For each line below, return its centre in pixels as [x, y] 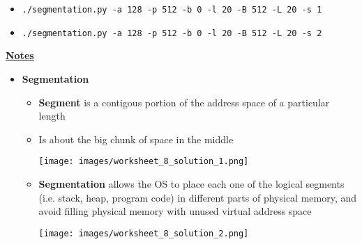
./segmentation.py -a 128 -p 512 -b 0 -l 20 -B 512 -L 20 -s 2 [172, 33]
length [52, 116]
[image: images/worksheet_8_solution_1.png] [144, 162]
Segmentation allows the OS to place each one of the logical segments [191, 183]
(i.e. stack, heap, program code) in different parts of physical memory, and [198, 197]
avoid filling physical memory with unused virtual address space [175, 211]
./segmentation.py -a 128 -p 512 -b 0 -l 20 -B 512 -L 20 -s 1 [172, 10]
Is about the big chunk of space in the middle [136, 139]
